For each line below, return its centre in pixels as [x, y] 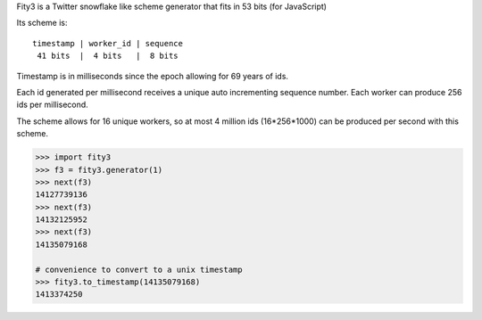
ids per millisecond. [52, 105]
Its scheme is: [42, 23]
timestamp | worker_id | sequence [108, 43]
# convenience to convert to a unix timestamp [139, 269]
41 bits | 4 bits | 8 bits [108, 56]
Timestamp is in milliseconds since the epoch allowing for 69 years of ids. [153, 76]
